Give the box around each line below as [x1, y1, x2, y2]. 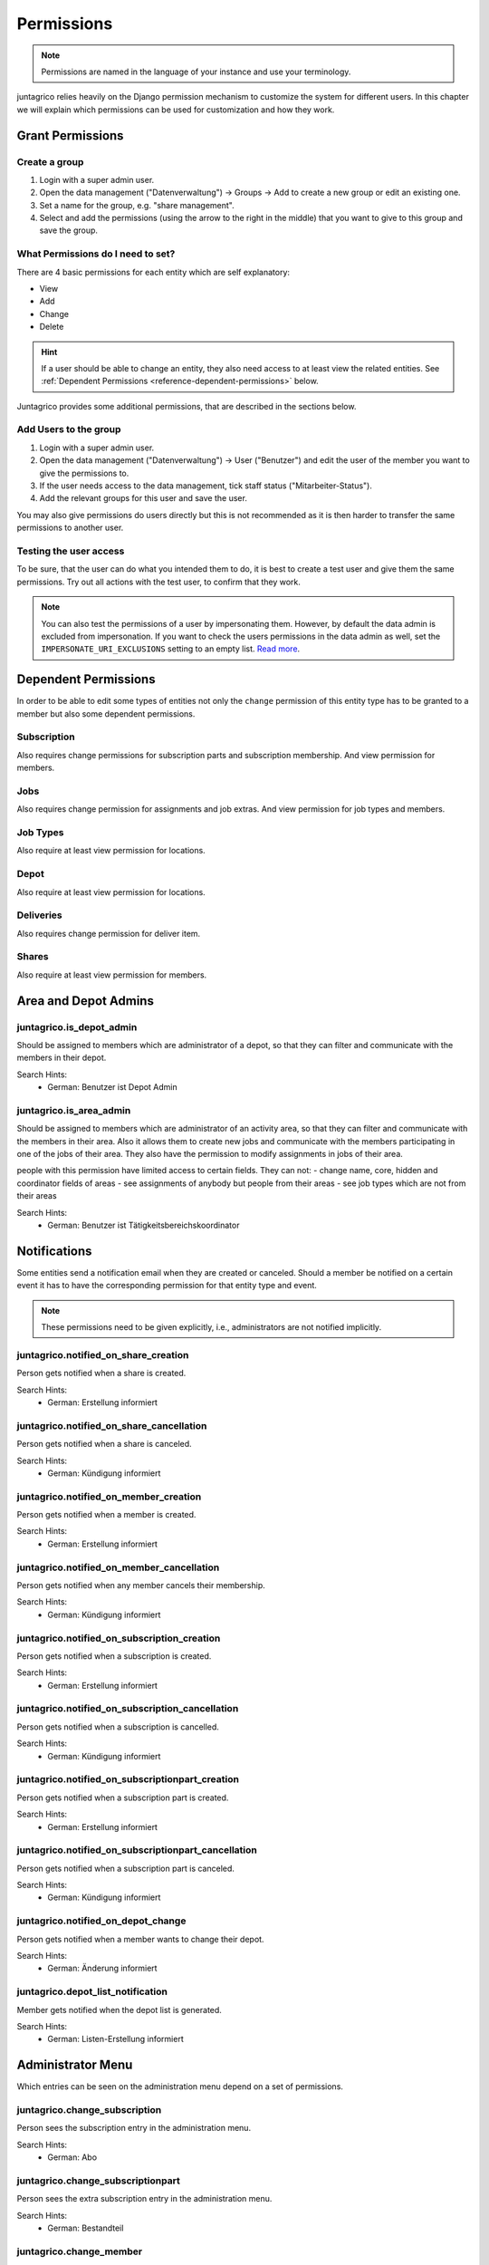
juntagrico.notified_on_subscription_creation [16, 1632, 221, 1644]
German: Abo [47, 2152, 98, 2163]
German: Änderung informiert [47, 1962, 158, 1974]
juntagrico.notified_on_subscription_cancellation [16, 1702, 239, 1715]
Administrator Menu [16, 2058, 133, 2073]
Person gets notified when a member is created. [16, 1509, 197, 1520]
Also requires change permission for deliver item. [16, 928, 201, 939]
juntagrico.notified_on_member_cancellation [16, 1561, 220, 1574]
